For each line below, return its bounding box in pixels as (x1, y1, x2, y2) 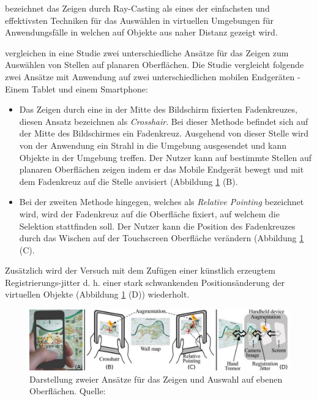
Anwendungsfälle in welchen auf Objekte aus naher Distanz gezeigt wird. (5, 26, 278, 39)
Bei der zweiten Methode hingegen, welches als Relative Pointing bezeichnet (19, 195, 304, 208)
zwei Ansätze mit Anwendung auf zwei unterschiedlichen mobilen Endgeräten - (5, 70, 300, 83)
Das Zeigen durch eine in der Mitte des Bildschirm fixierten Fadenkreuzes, (19, 103, 297, 116)
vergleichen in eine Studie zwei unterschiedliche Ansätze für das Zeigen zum (5, 46, 289, 59)
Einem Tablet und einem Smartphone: (5, 82, 148, 95)
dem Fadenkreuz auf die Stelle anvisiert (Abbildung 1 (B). (19, 174, 238, 187)
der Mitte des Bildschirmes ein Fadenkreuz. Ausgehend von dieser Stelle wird (19, 127, 309, 140)
